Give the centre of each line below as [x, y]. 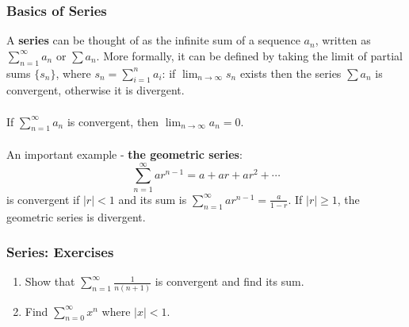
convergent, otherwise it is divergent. [96, 90]
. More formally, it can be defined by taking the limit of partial [249, 55]
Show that [50, 281]
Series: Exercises [60, 252]
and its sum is [153, 199]
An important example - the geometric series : [124, 154]
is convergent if [43, 199]
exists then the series [291, 73]
